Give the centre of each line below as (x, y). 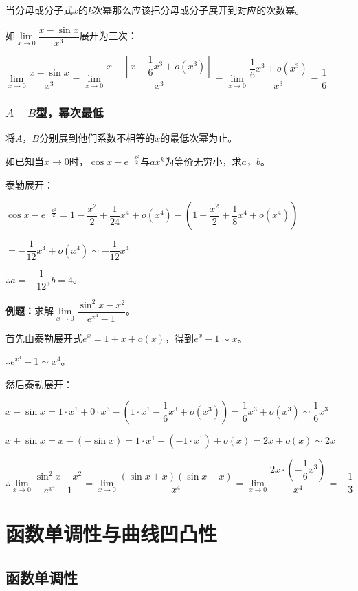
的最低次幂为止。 (199, 137)
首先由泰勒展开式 (44, 337)
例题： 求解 (30, 311)
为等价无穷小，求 (203, 161)
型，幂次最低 (70, 112)
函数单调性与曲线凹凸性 (112, 534)
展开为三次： (108, 35)
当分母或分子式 (39, 10)
